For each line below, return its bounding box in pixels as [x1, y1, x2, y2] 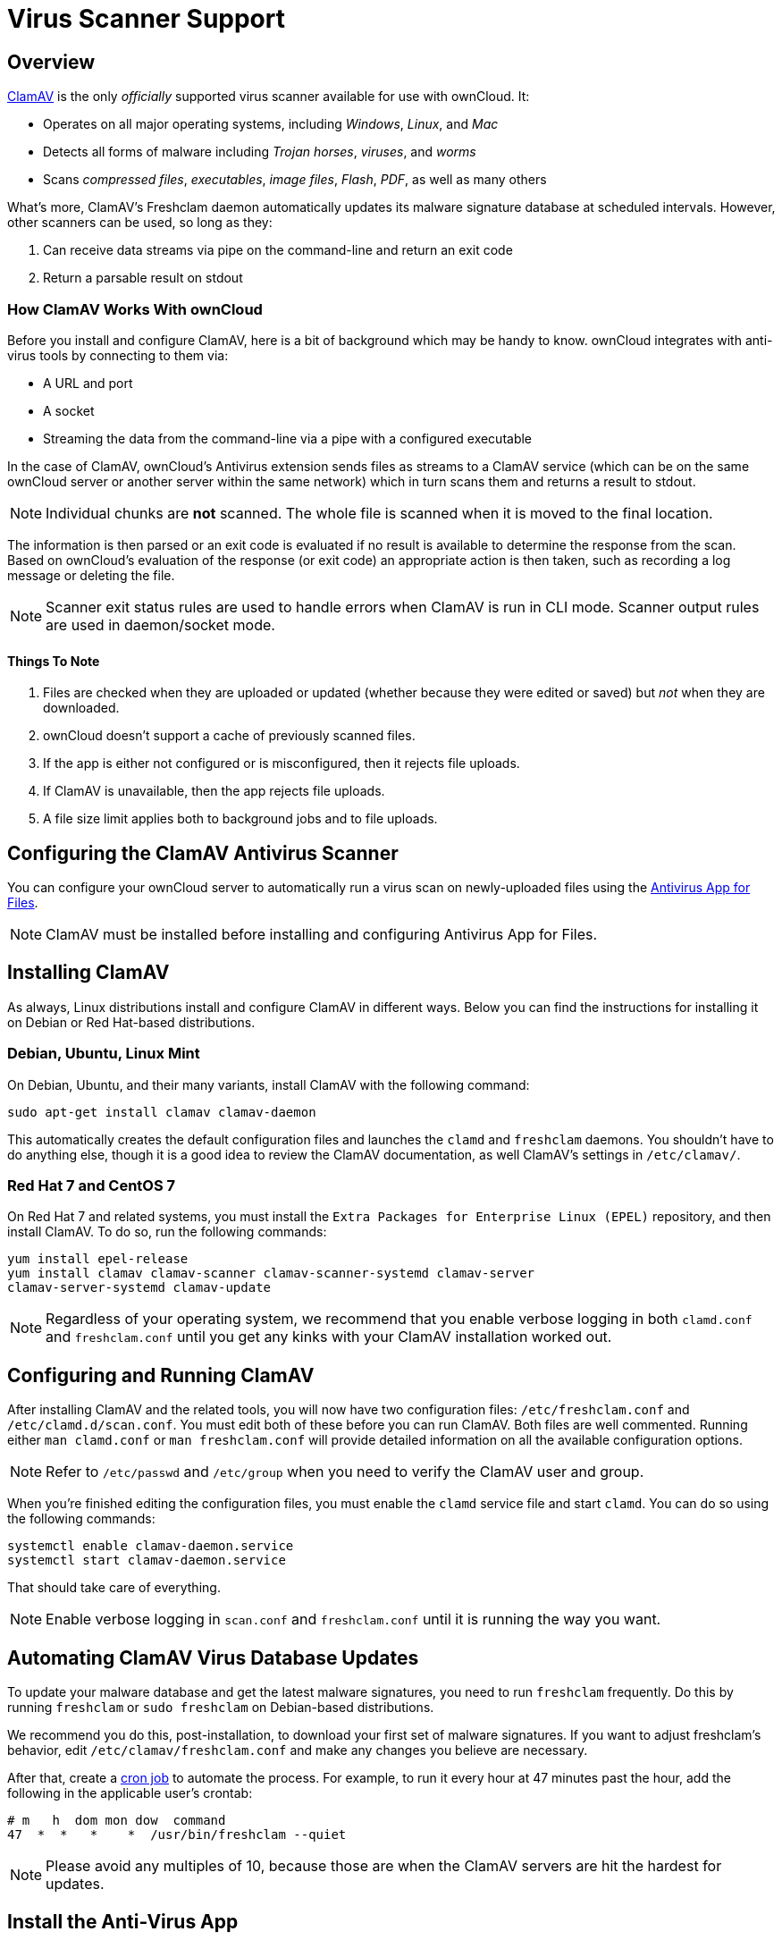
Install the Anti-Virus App [7, 1910, 239, 1934]
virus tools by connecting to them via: [7, 347, 229, 363]
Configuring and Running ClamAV [7, 1363, 315, 1387]
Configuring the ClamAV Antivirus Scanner [7, 841, 399, 865]
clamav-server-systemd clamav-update [7, 1280, 272, 1295]
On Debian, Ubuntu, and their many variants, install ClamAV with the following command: [7, 1076, 530, 1092]
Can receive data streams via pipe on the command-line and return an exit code [43, 242, 513, 258]
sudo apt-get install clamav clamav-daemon [7, 1104, 316, 1119]
